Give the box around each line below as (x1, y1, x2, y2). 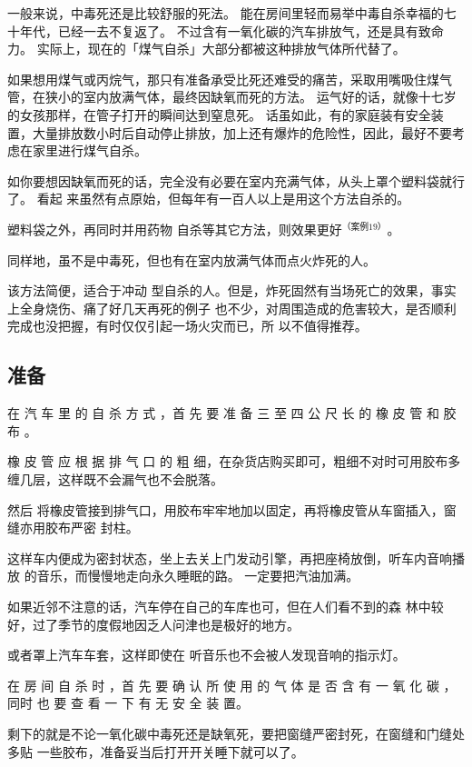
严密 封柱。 (70, 518, 139, 537)
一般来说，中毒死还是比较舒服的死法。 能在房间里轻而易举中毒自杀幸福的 (7, 4, 444, 22)
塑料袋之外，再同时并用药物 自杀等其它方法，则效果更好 (7, 220, 342, 239)
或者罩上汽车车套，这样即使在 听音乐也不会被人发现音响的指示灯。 (7, 645, 406, 664)
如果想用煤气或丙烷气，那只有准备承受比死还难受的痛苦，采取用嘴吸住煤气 (7, 69, 452, 88)
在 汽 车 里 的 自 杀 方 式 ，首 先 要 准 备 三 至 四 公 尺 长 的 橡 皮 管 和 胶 (7, 403, 457, 423)
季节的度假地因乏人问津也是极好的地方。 (57, 614, 300, 633)
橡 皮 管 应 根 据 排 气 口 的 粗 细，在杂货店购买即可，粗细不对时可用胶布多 (7, 452, 461, 471)
